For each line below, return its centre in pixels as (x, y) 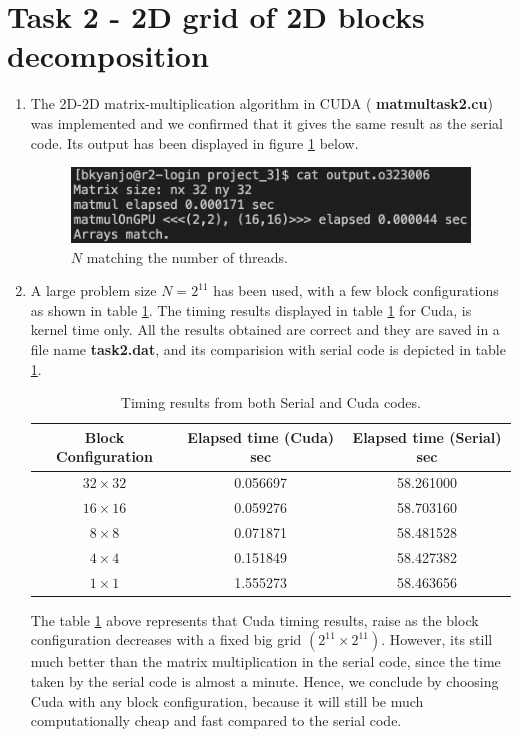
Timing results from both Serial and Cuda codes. (270, 402)
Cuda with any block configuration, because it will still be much (227, 700)
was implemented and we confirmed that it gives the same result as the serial (267, 122)
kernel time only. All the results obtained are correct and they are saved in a (265, 329)
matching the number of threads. (187, 256)
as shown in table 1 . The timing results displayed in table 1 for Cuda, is (251, 309)
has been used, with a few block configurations (356, 290)
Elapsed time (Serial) (427, 436)
